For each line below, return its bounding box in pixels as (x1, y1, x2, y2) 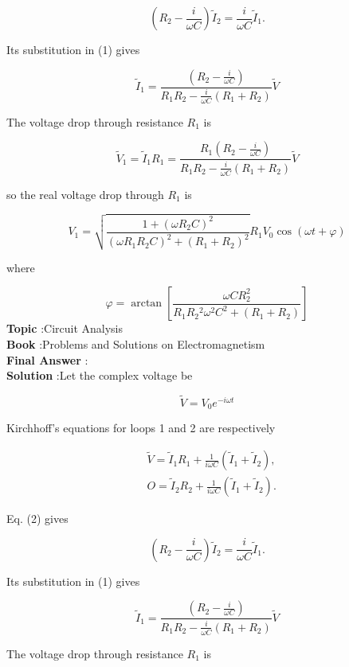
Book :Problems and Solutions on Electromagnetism (6, 335, 265, 352)
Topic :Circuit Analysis (6, 320, 124, 337)
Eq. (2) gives (6, 510, 69, 527)
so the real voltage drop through (6, 185, 164, 202)
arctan (131, 298, 163, 310)
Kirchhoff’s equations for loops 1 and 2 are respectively (6, 419, 276, 436)
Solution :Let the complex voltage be (6, 367, 193, 384)
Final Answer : (6, 351, 88, 368)
